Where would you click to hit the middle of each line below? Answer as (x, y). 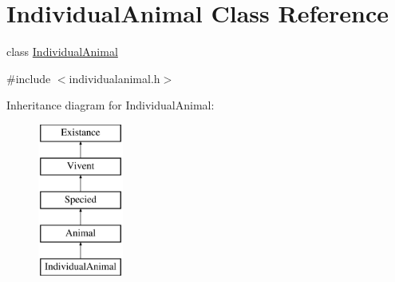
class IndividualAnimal (62, 52)
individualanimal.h (115, 78)
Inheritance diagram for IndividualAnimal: (111, 105)
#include (29, 78)
